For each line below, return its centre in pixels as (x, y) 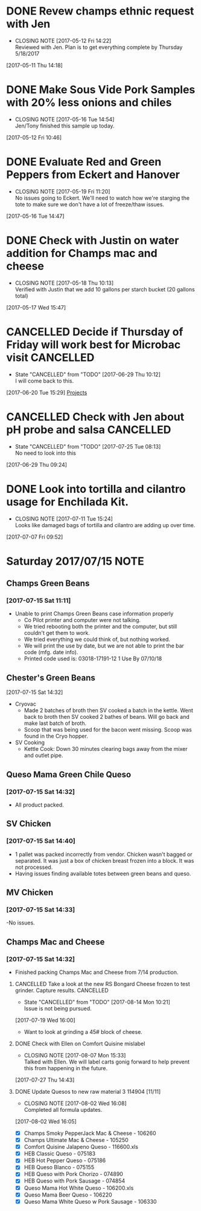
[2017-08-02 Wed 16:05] (46, 1122)
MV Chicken (30, 893)
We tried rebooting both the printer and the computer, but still (100, 626)
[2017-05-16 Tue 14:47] (35, 216)
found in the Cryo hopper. (56, 736)
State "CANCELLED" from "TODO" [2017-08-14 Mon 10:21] (97, 1002)
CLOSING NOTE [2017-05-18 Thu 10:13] (64, 283)
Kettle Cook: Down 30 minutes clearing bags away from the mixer (106, 749)
